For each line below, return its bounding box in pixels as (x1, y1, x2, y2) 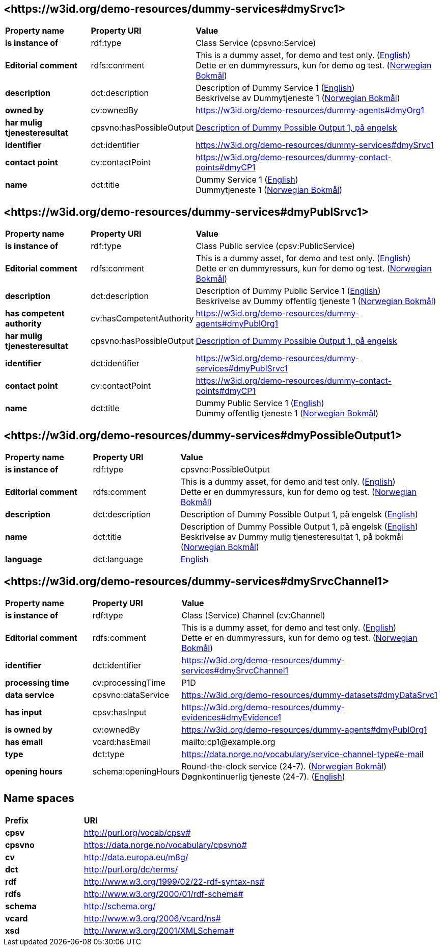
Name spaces (4, 792, 74, 805)
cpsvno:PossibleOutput (180, 464, 270, 475)
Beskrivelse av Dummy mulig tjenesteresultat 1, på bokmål (180, 532, 403, 542)
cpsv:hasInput (92, 707, 147, 717)
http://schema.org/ (84, 901, 156, 911)
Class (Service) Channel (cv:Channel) (181, 610, 325, 620)
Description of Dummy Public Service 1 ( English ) (196, 286, 381, 296)
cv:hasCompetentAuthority (91, 313, 194, 324)
